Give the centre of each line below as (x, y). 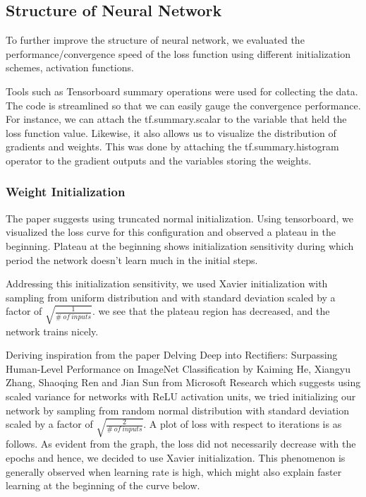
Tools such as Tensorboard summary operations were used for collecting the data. (182, 91)
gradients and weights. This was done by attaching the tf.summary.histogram (172, 146)
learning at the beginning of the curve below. (103, 485)
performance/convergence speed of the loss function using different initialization (178, 53)
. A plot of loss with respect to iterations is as (243, 424)
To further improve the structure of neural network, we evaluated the (155, 40)
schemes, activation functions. (70, 67)
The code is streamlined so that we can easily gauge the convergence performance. (183, 105)
